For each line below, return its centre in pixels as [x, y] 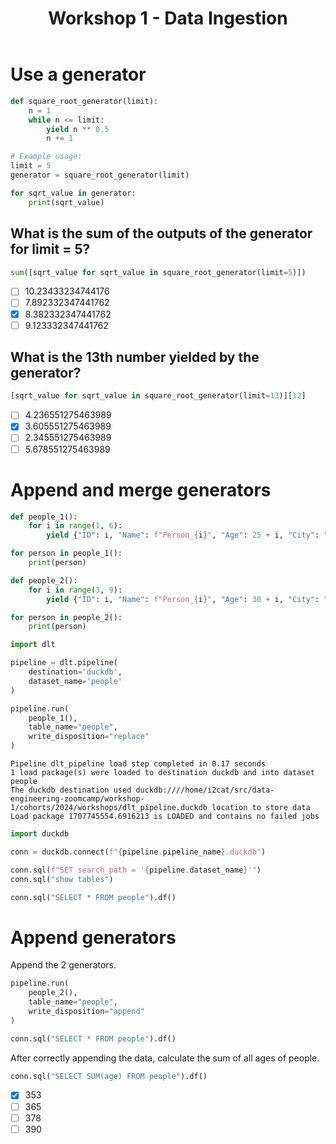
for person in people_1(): [66, 553]
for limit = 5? [50, 249]
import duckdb [40, 834]
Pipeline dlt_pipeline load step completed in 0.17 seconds [138, 764]
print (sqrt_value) [66, 202]
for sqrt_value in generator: [73, 193]
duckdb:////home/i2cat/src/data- [205, 790]
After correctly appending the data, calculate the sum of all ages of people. [165, 1058]
